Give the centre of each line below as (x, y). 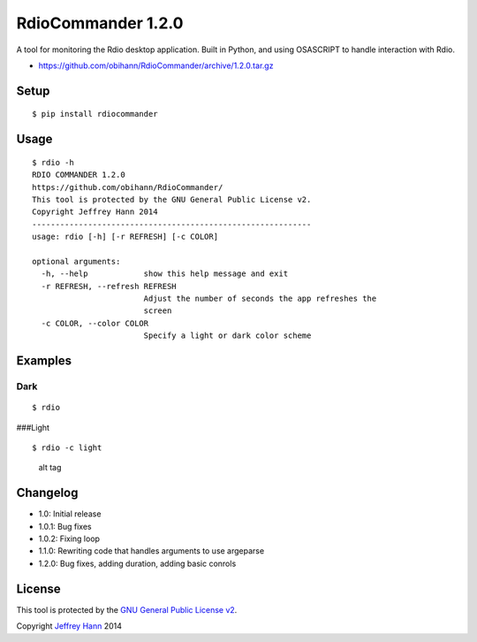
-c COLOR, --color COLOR (95, 323)
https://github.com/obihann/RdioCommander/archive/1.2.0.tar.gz (156, 65)
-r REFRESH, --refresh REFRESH (109, 286)
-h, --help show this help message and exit (165, 274)
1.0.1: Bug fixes (65, 526)
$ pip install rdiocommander (95, 114)
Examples (44, 361)
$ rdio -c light (67, 447)
